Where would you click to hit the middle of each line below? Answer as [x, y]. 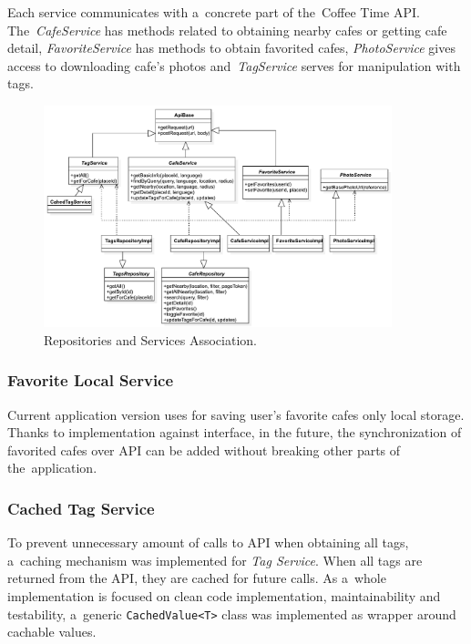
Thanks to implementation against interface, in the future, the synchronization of [235, 432]
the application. [52, 468]
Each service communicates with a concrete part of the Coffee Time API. [214, 12]
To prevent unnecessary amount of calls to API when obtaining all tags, [208, 542]
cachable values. [52, 632]
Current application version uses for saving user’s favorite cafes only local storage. [236, 414]
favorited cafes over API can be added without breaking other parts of [204, 450]
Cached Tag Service [81, 508]
